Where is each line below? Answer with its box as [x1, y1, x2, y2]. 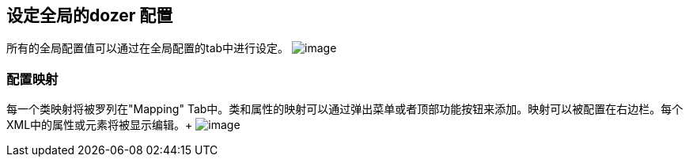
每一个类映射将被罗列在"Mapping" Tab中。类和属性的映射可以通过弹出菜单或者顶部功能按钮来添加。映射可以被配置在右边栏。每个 [6, 102, 683, 116]
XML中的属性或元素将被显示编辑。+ [6, 118, 193, 132]
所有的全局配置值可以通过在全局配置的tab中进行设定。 [6, 41, 290, 55]
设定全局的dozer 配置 [6, 6, 173, 25]
